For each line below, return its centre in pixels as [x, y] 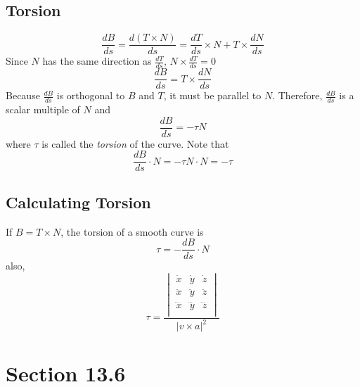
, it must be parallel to [212, 95]
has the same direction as [97, 61]
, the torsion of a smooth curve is [132, 231]
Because [23, 95]
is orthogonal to [91, 95]
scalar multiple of [43, 109]
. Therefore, [297, 95]
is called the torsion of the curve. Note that [135, 143]
